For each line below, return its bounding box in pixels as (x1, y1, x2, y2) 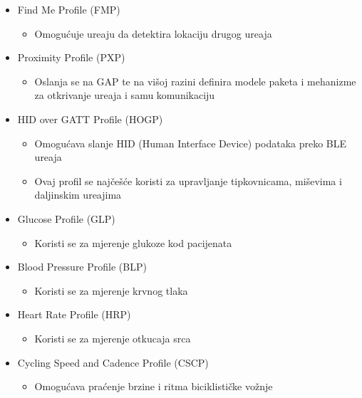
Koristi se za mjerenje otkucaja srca (34, 330, 191, 345)
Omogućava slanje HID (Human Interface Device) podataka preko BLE (34, 135, 347, 150)
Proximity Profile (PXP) (17, 50, 125, 65)
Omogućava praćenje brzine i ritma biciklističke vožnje (34, 379, 273, 394)
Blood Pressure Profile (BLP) (17, 259, 147, 274)
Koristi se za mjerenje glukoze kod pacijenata (34, 235, 232, 250)
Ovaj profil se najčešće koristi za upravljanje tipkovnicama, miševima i (34, 173, 342, 188)
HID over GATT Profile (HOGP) (17, 111, 163, 126)
